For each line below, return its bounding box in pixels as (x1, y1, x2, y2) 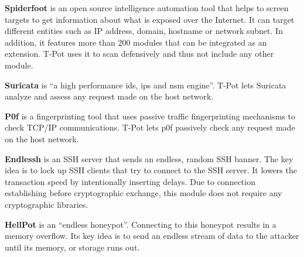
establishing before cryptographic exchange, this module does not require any (5, 187, 282, 199)
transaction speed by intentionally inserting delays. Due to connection (5, 175, 255, 187)
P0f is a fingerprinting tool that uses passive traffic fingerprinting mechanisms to (5, 109, 296, 122)
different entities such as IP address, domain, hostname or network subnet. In (5, 25, 283, 37)
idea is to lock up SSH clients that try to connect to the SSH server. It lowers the (5, 164, 297, 176)
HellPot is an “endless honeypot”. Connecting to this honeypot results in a (5, 218, 276, 230)
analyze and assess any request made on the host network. (5, 90, 214, 102)
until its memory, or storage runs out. (5, 241, 140, 253)
